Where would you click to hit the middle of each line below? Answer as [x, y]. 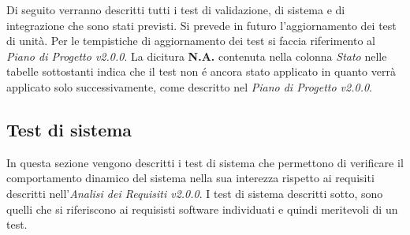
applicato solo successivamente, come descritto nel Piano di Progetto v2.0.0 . [190, 86]
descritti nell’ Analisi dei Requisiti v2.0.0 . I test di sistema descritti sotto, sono [195, 193]
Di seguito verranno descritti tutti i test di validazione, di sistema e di [176, 9]
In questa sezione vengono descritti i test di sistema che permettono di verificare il [205, 162]
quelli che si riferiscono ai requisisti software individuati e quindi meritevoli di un [202, 209]
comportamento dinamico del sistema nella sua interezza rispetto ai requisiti [190, 178]
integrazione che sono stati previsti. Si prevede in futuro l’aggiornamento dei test [201, 25]
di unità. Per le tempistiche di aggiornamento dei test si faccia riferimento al [191, 41]
